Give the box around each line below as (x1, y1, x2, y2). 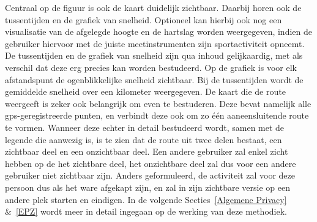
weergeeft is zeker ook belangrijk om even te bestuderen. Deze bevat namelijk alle (5, 97, 311, 109)
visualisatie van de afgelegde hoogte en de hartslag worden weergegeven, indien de (5, 25, 312, 38)
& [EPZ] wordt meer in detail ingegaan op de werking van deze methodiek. (5, 205, 287, 218)
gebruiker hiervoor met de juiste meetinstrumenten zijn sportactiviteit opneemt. (5, 37, 305, 50)
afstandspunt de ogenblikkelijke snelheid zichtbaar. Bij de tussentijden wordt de (5, 73, 304, 86)
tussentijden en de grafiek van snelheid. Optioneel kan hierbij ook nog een (5, 13, 282, 26)
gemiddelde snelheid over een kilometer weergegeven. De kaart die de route (5, 85, 286, 98)
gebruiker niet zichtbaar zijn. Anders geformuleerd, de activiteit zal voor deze (5, 169, 296, 182)
